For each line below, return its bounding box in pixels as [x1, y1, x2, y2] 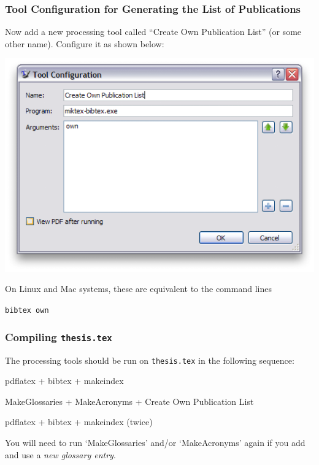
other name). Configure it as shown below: [5, 37, 164, 50]
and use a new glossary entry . [5, 448, 116, 461]
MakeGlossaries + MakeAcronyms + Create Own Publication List [5, 394, 254, 407]
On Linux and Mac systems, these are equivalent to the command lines [5, 282, 272, 295]
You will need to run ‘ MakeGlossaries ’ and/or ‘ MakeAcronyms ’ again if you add [5, 436, 306, 448]
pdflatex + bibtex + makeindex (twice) [5, 415, 153, 428]
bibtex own [5, 306, 49, 315]
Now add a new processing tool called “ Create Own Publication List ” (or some [5, 25, 302, 38]
